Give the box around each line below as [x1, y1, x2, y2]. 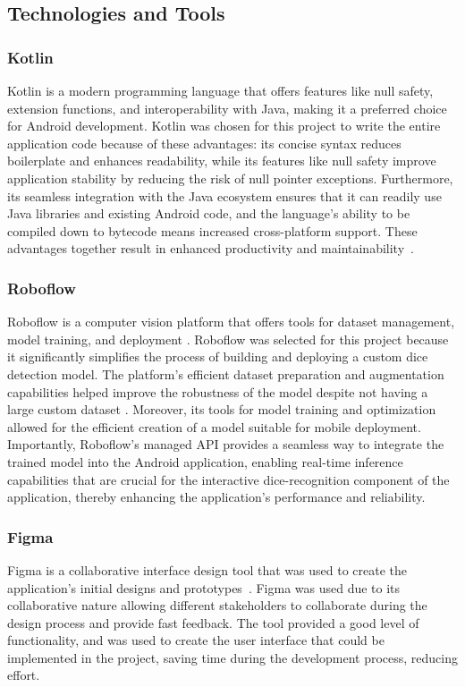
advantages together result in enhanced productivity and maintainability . [7, 239, 414, 258]
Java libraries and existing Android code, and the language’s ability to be [7, 204, 410, 223]
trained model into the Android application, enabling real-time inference [7, 452, 403, 471]
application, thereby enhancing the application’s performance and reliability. [7, 488, 426, 506]
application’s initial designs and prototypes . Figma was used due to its [7, 578, 401, 597]
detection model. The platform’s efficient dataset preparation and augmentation [7, 364, 444, 383]
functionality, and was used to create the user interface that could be [7, 631, 385, 649]
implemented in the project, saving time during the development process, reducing [7, 648, 458, 666]
